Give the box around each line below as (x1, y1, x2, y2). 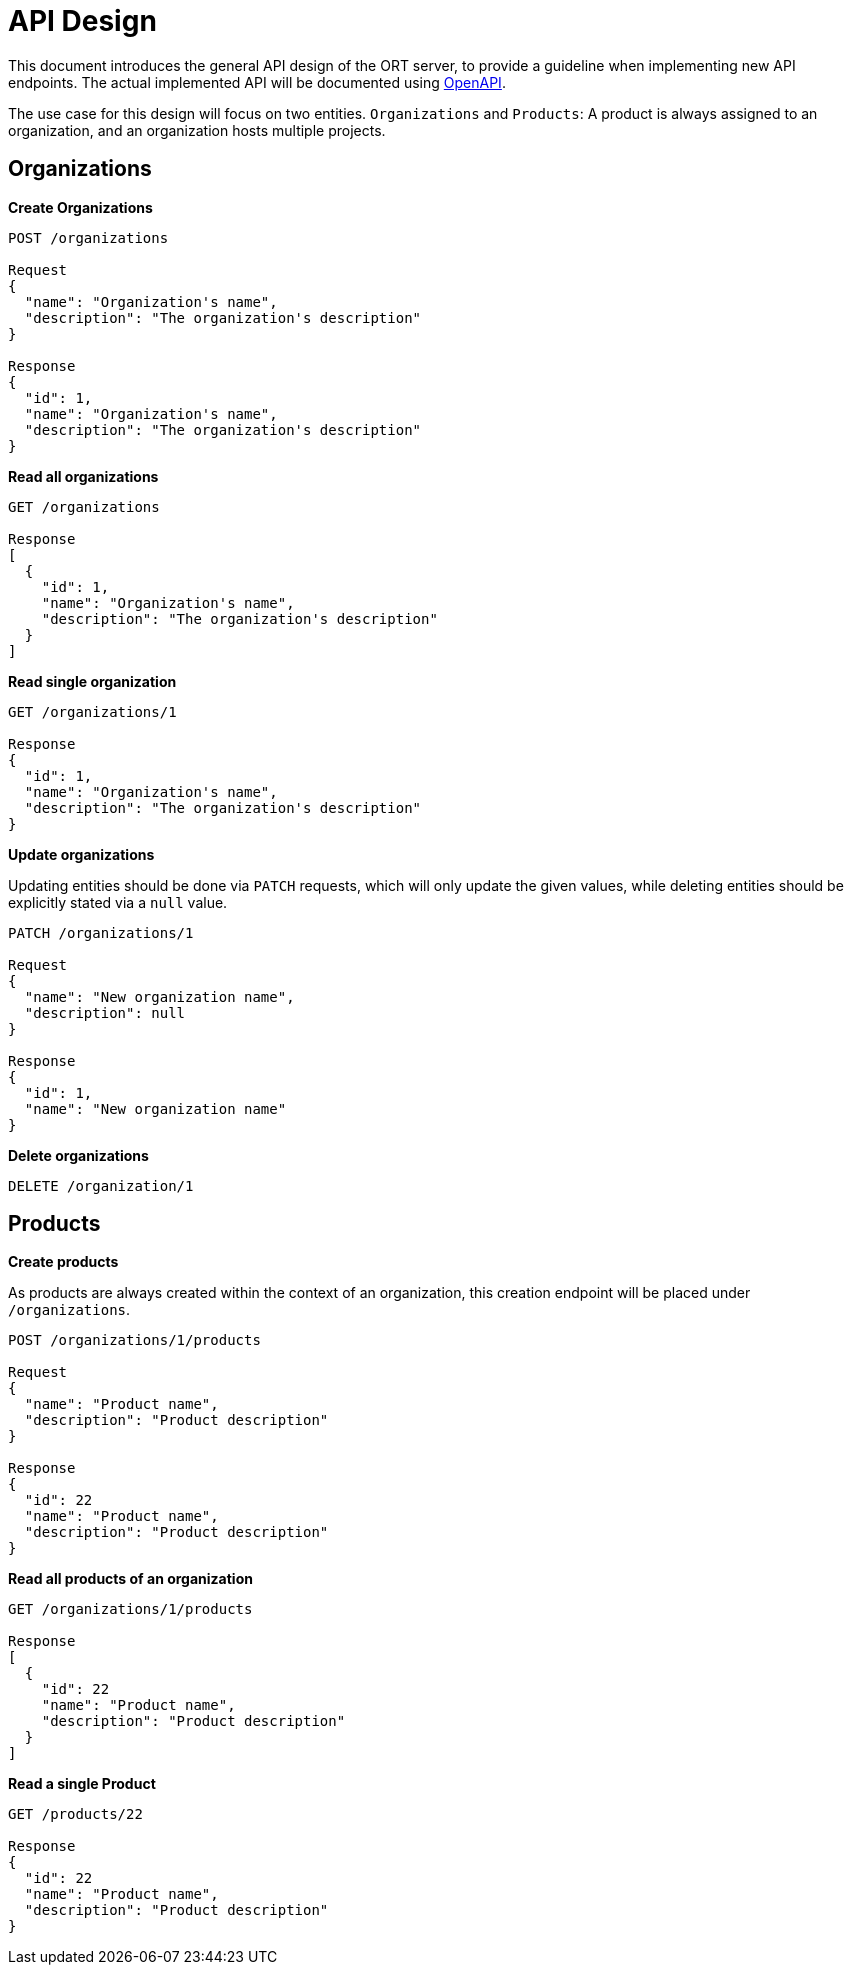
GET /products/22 (8, 1806, 143, 1823)
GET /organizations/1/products (8, 1601, 253, 1618)
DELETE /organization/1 (8, 1177, 194, 1194)
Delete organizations (8, 1146, 149, 1164)
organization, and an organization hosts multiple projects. (8, 121, 386, 139)
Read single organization (8, 672, 177, 690)
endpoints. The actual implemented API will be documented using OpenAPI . (8, 73, 506, 91)
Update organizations (8, 845, 155, 863)
